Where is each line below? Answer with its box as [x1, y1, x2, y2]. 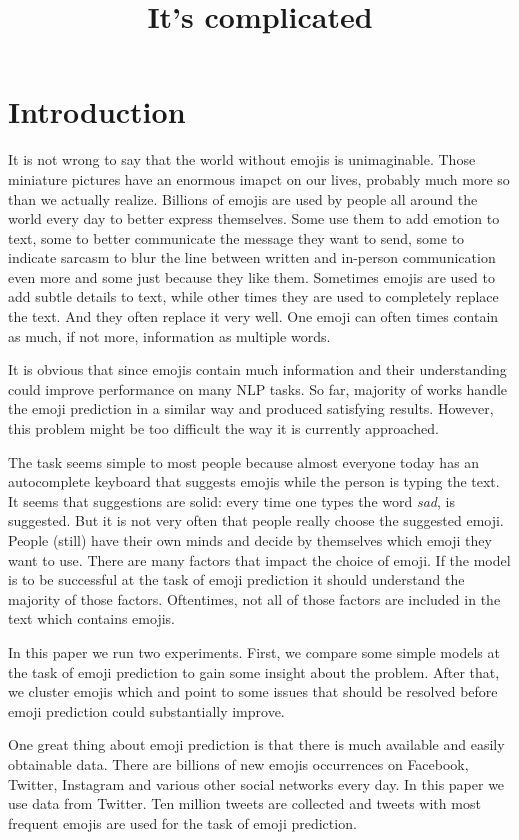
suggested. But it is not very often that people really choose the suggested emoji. [8, 510, 504, 531]
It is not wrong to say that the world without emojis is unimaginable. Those [8, 149, 476, 170]
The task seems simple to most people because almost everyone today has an [8, 451, 480, 472]
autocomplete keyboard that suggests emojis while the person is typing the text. [8, 471, 500, 492]
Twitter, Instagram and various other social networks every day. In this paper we [8, 773, 505, 794]
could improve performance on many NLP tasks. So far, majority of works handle [8, 378, 508, 399]
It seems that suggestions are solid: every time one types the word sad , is [8, 490, 455, 511]
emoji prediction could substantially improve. [8, 700, 285, 721]
